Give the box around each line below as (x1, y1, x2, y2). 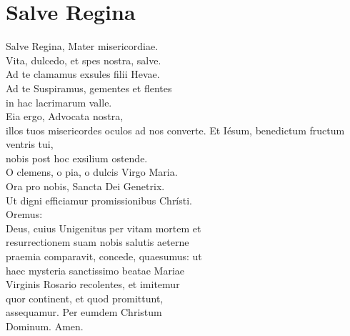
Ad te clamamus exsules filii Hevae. (6, 66, 160, 81)
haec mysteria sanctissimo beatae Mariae (6, 262, 185, 277)
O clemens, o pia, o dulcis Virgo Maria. (6, 164, 178, 179)
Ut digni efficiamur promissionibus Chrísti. (6, 192, 193, 207)
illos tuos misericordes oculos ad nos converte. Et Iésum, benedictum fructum (6, 122, 345, 137)
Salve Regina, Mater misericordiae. (6, 39, 159, 54)
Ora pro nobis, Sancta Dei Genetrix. (6, 179, 165, 194)
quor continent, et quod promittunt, (6, 290, 164, 305)
